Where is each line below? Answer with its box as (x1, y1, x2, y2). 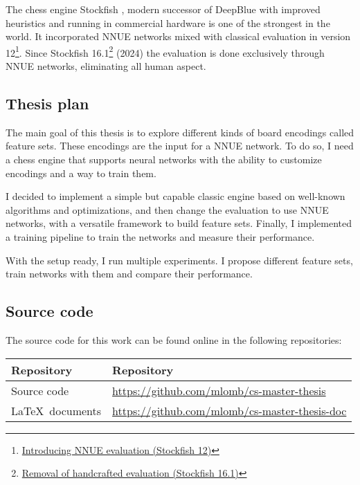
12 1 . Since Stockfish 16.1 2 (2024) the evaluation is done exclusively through (6, 43, 325, 60)
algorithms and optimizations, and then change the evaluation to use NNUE (6, 202, 329, 217)
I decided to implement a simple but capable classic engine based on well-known (6, 189, 345, 203)
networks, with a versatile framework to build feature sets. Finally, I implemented (6, 216, 352, 230)
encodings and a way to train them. (6, 165, 156, 180)
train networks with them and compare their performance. (6, 266, 253, 281)
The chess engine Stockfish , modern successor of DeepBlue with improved (6, 2, 321, 16)
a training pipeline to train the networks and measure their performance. (6, 229, 315, 244)
